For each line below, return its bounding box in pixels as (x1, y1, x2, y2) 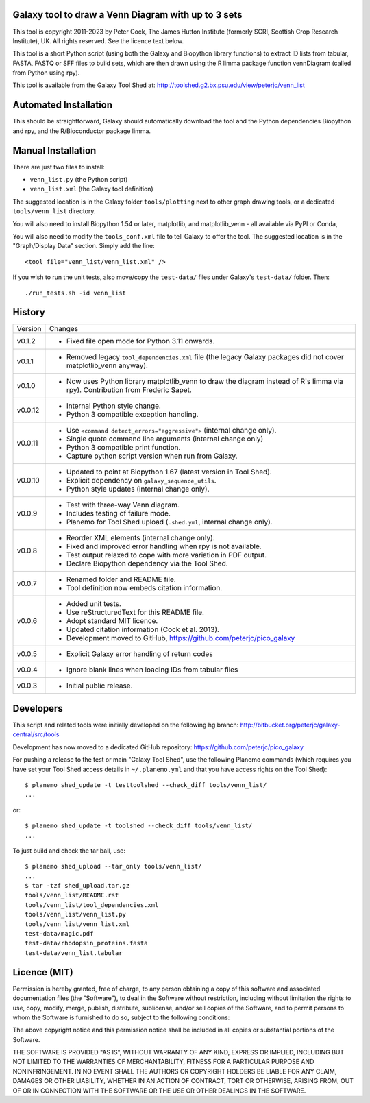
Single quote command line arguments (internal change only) (66, 434, 264, 444)
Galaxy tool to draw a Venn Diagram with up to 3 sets (12, 9, 243, 21)
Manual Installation (12, 145, 97, 156)
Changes (49, 324, 79, 334)
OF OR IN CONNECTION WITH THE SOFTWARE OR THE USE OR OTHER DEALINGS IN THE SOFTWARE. (12, 1087, 306, 1095)
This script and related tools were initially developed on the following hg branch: (12, 720, 239, 729)
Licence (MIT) (12, 967, 73, 978)
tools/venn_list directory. (12, 207, 96, 215)
